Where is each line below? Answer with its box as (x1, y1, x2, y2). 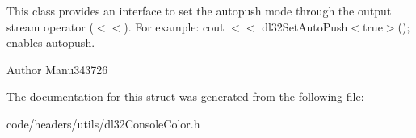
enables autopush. (6, 34, 95, 51)
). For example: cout (124, 18, 225, 35)
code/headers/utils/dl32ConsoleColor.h (6, 115, 200, 132)
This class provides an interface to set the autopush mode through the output (6, 2, 392, 19)
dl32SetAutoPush (262, 18, 348, 35)
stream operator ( (6, 18, 94, 35)
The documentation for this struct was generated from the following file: (6, 88, 364, 105)
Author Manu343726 (6, 61, 108, 77)
